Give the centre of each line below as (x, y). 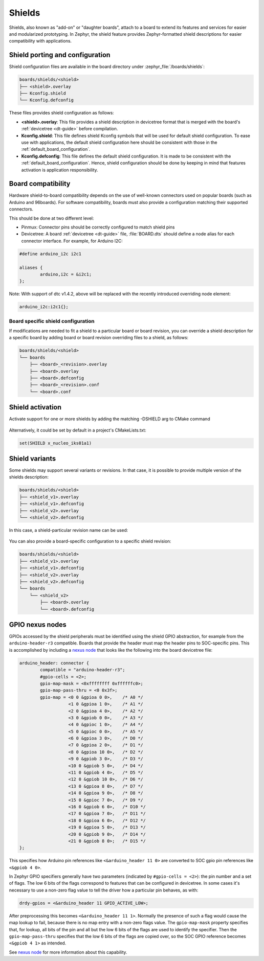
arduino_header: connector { (54, 663)
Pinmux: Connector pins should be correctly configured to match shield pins (98, 227)
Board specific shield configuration (52, 321)
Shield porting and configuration (60, 55)
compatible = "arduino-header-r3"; (83, 670)
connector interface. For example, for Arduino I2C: (72, 241)
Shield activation (35, 407)
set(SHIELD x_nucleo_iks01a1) (55, 443)
